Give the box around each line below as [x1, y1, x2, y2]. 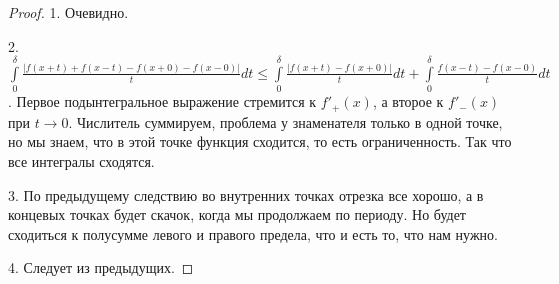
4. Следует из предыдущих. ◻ [8, 257, 194, 278]
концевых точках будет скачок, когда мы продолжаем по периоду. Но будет [8, 204, 466, 225]
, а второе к [372, 91, 444, 112]
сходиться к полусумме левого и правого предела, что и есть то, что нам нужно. [8, 223, 498, 244]
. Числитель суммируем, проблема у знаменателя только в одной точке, [68, 111, 503, 132]
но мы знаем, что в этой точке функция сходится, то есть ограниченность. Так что [8, 131, 512, 152]
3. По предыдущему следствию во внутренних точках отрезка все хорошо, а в [8, 184, 484, 205]
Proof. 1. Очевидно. [8, 2, 129, 22]
